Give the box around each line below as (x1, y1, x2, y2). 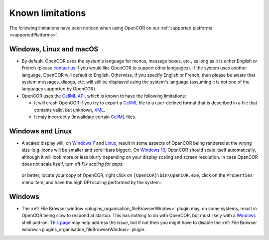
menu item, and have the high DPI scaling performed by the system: (21, 179, 161, 185)
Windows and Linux (9, 127, 72, 135)
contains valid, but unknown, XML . (34, 107, 106, 113)
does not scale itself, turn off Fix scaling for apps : (21, 161, 124, 167)
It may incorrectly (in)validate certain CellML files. (34, 114, 136, 120)
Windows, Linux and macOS (9, 45, 99, 53)
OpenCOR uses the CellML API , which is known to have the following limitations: (21, 93, 186, 99)
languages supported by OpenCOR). (21, 86, 97, 92)
